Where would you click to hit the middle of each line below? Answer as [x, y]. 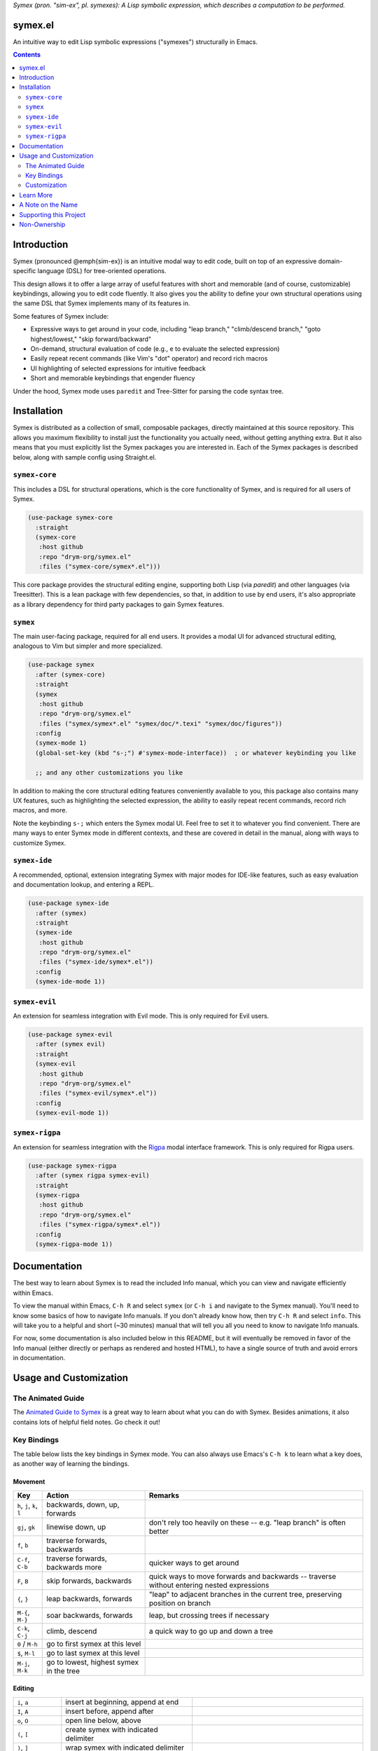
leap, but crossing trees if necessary [209, 1616]
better [159, 1531]
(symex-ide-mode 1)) [70, 982]
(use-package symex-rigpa [72, 1165]
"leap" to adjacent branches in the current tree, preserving [245, 1594]
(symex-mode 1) [61, 743]
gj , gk [26, 1527]
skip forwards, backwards [89, 1581]
